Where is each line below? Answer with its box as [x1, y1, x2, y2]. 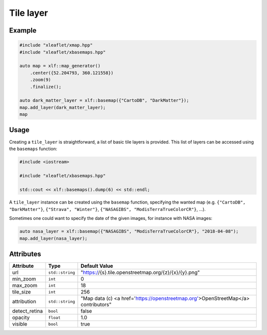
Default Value [81, 262, 113, 269]
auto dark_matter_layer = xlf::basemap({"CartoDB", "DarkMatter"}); [19, 98, 189, 103]
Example [9, 26, 37, 35]
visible [12, 321, 27, 328]
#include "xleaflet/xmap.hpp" [19, 42, 93, 48]
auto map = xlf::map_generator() [19, 63, 101, 69]
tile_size [12, 289, 31, 295]
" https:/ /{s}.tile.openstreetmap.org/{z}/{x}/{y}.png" [81, 269, 200, 276]
